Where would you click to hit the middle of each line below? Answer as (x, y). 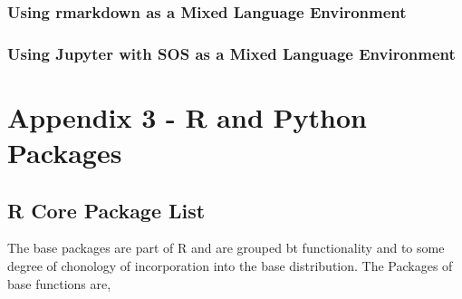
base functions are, (59, 283)
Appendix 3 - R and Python (187, 116)
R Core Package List (106, 210)
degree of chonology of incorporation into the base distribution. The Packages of (230, 266)
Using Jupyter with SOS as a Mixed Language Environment (231, 53)
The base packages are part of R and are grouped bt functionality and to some (226, 248)
